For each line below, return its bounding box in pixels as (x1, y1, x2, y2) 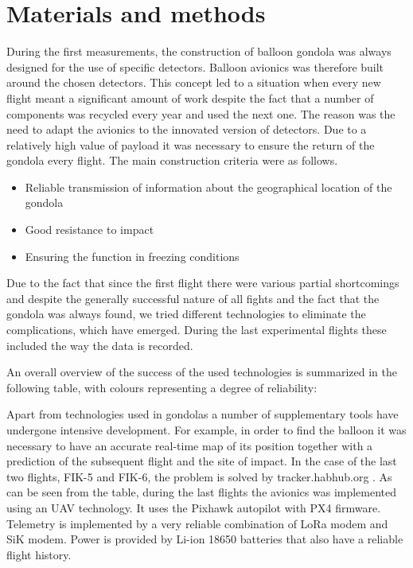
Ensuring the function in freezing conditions (25, 247, 240, 264)
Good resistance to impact (25, 221, 154, 238)
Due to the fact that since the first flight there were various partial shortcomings (6, 274, 399, 291)
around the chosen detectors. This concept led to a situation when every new (6, 74, 381, 91)
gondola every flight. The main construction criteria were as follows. (6, 152, 338, 169)
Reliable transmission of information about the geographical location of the (25, 178, 392, 195)
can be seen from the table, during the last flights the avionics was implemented (6, 484, 397, 500)
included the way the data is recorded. (6, 337, 193, 353)
